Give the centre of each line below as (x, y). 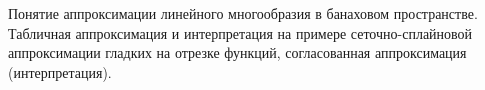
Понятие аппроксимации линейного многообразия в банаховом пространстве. (243, 13)
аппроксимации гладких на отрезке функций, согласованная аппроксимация (237, 52)
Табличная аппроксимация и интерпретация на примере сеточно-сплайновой (240, 32)
